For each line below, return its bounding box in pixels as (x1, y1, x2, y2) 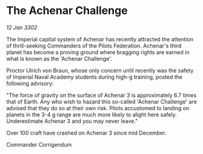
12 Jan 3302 (6, 24, 38, 31)
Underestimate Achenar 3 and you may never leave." (6, 117, 138, 125)
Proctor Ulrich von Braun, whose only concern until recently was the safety (6, 66, 194, 74)
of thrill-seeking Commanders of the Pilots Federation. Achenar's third (6, 42, 182, 49)
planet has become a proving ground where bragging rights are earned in (6, 48, 190, 55)
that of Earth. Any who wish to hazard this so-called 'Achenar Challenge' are (6, 98, 197, 105)
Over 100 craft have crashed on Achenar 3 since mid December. (6, 129, 167, 136)
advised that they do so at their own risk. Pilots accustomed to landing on (6, 104, 190, 111)
